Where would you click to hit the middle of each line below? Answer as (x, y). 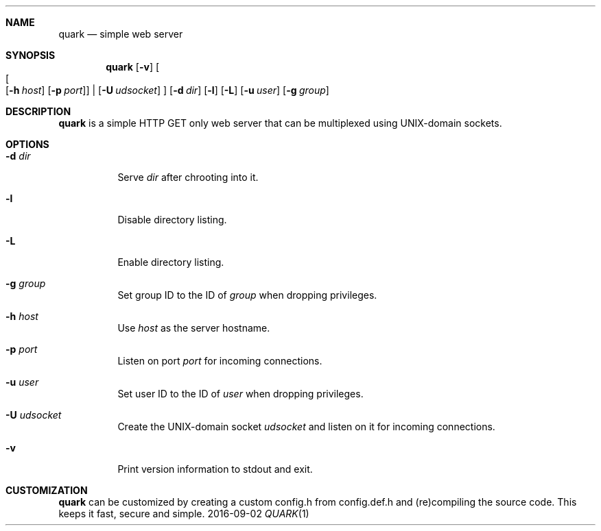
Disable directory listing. (172, 220)
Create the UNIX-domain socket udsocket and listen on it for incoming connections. (306, 427)
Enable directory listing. (171, 262)
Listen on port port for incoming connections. (220, 361)
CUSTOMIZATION (47, 490)
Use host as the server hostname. (194, 328)
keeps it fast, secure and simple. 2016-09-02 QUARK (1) (184, 514)
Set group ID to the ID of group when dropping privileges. (247, 295)
